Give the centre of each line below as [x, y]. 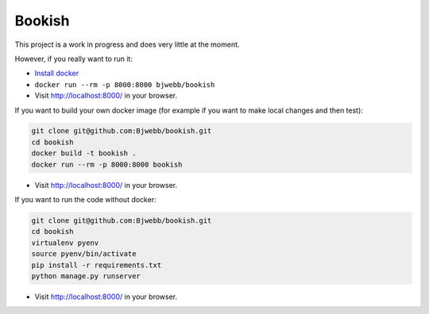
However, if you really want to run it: [73, 59]
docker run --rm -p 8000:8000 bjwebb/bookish [125, 84]
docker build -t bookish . [84, 153]
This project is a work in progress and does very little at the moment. [127, 44]
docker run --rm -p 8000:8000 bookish [107, 164]
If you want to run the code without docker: [85, 200]
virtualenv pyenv [65, 243]
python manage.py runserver [86, 276]
